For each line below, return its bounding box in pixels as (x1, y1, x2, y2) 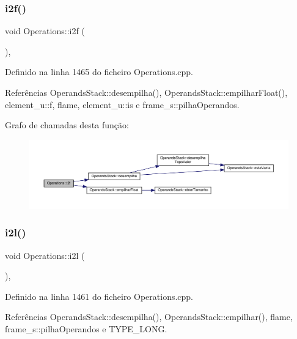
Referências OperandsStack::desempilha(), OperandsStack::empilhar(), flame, (5, 310, 293, 323)
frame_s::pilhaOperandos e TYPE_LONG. (5, 323, 167, 335)
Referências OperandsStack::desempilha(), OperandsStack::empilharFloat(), (5, 86, 288, 98)
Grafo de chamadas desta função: (5, 118, 129, 131)
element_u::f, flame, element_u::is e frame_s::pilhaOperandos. (5, 98, 240, 111)
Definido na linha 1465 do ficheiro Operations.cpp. (5, 65, 194, 78)
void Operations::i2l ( (5, 249, 85, 261)
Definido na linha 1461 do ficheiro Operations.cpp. (5, 290, 194, 302)
